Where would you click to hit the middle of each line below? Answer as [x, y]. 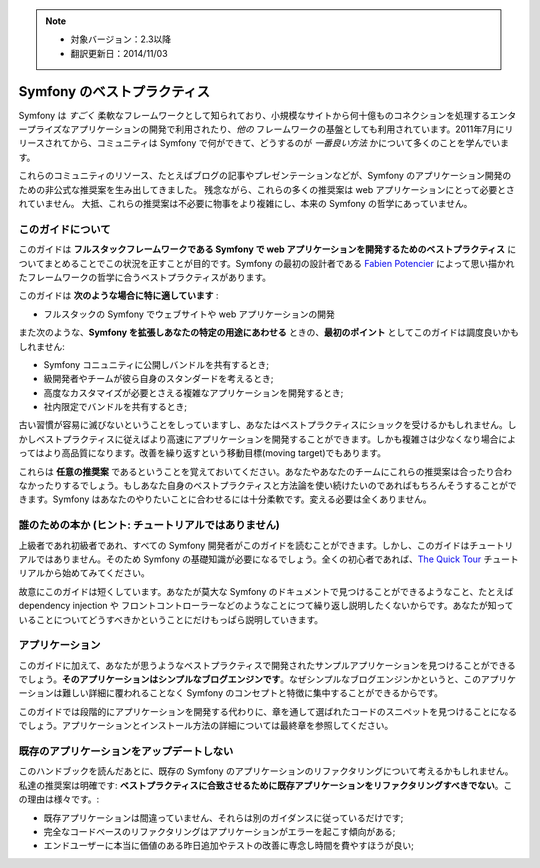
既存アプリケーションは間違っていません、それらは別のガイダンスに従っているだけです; [223, 817]
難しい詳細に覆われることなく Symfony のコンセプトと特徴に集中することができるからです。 [252, 693]
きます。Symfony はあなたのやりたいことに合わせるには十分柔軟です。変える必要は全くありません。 [225, 499]
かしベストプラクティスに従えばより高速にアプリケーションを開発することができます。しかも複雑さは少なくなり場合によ [267, 439]
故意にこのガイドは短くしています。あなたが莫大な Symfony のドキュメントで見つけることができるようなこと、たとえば [266, 591]
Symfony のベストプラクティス [114, 91]
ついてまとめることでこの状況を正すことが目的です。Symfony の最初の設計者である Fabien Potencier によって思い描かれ [266, 263]
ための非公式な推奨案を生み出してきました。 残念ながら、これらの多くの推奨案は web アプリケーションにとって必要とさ [266, 189]
